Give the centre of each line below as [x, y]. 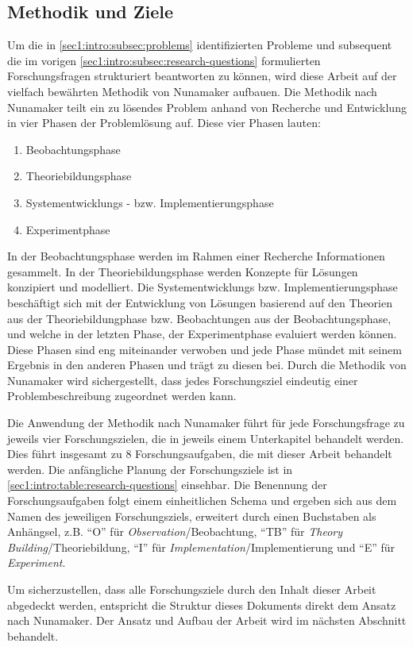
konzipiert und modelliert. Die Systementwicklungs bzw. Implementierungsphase [203, 287]
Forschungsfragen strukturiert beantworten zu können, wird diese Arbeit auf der [202, 76]
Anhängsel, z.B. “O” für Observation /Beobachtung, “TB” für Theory [175, 531]
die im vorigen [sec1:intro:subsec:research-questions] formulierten [164, 60]
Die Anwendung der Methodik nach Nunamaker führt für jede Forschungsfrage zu [206, 423]
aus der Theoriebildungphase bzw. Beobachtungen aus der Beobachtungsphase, [199, 318]
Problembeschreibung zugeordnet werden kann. [122, 396]
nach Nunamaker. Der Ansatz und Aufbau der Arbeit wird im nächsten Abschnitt [207, 620]
